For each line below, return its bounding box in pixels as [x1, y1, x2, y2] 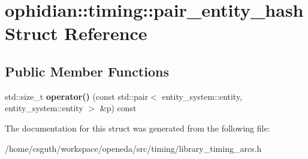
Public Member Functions [5, 62, 169, 80]
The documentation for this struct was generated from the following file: [5, 121, 270, 134]
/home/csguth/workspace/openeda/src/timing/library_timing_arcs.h [5, 142, 262, 154]
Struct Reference [5, 21, 147, 45]
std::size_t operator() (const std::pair [5, 90, 149, 102]
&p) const [99, 102, 137, 114]
